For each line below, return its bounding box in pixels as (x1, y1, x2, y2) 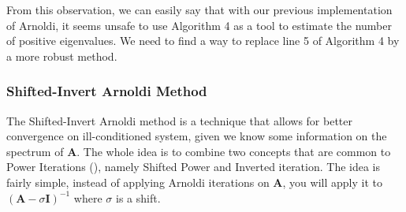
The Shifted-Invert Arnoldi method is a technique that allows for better (6, 112, 352, 128)
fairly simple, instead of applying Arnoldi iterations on (6, 173, 270, 190)
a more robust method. (6, 47, 117, 64)
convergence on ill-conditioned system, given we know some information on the (6, 128, 387, 144)
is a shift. (115, 189, 161, 206)
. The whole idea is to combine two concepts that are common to (76, 143, 391, 159)
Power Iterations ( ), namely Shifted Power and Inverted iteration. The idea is (6, 158, 381, 175)
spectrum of (6, 143, 64, 159)
